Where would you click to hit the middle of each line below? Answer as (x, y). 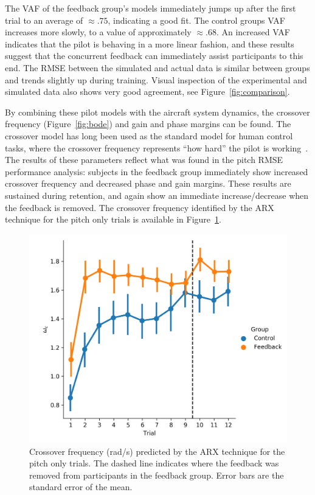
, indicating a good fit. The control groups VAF (196, 20)
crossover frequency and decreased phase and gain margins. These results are (148, 183)
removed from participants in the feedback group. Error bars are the (157, 475)
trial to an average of (44, 20)
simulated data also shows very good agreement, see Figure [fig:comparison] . (147, 92)
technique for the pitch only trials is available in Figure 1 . (113, 219)
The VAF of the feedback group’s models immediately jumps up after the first (151, 8)
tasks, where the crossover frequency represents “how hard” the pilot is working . (157, 147)
